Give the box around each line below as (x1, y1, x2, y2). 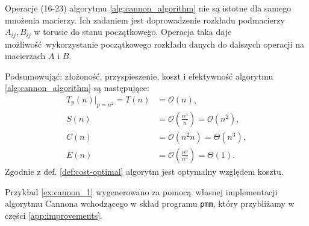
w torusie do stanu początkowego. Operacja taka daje (34, 25, 232, 38)
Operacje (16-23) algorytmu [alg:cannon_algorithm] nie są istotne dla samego (5, 2, 292, 14)
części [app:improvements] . (5, 209, 102, 221)
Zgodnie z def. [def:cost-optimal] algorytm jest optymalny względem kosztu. (5, 165, 284, 177)
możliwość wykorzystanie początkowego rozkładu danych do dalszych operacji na (5, 37, 304, 50)
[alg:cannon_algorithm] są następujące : (5, 81, 149, 94)
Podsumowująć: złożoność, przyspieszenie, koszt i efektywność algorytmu (5, 69, 273, 82)
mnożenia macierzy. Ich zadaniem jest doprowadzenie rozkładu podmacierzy (5, 13, 285, 26)
